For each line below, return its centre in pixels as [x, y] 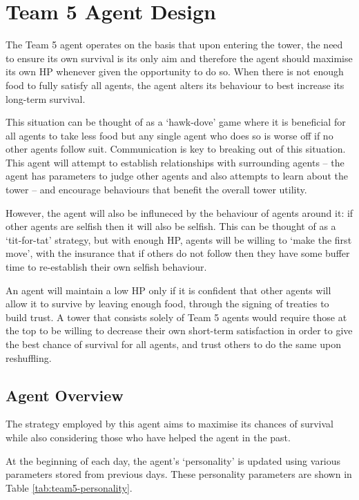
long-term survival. [46, 98]
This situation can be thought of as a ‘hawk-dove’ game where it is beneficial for [176, 122]
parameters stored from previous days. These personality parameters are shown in [179, 474]
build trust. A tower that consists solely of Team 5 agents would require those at [176, 317]
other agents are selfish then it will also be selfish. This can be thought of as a [171, 226]
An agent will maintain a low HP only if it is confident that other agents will [168, 290]
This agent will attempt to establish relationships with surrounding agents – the [175, 162]
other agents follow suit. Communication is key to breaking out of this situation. [176, 149]
